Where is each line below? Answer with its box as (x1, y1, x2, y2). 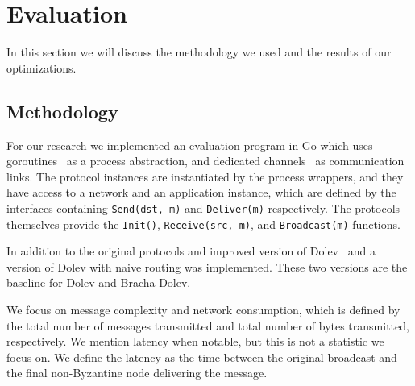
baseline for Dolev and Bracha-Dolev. (6, 274, 191, 291)
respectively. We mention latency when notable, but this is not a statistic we (6, 333, 384, 350)
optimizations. (6, 59, 77, 76)
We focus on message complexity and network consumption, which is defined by (6, 301, 400, 318)
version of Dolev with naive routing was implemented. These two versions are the (6, 258, 408, 275)
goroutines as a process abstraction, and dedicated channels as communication (6, 152, 405, 169)
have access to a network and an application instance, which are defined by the (6, 184, 396, 201)
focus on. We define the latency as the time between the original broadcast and (6, 348, 397, 365)
